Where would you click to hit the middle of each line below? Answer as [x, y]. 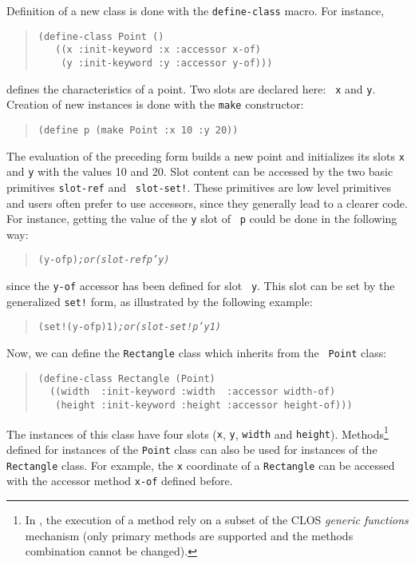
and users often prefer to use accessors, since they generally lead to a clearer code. [207, 203]
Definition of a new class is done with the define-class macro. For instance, [196, 10]
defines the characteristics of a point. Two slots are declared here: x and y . [191, 88]
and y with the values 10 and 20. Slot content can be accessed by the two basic [200, 171]
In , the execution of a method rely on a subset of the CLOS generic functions [217, 519]
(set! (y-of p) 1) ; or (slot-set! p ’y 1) [129, 327]
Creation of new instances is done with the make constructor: [155, 104]
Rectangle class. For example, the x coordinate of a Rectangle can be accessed [201, 465]
